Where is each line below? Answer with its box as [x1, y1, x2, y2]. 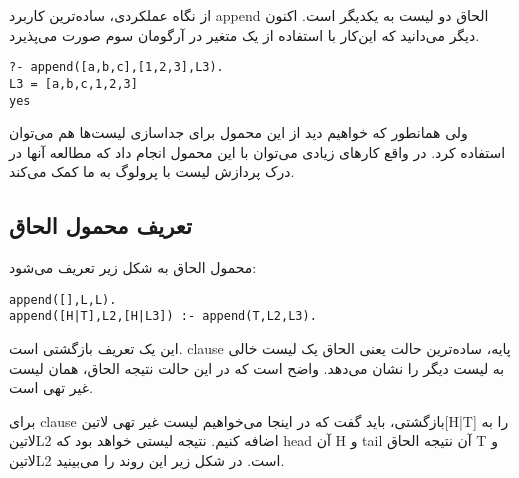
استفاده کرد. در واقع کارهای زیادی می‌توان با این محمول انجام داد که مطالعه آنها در [9, 141, 506, 162]
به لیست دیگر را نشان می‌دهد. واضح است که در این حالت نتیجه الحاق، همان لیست [9, 357, 505, 378]
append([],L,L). [9, 292, 117, 307]
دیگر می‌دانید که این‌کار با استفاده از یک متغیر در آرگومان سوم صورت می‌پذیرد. [9, 24, 480, 45]
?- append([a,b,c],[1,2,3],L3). [9, 60, 224, 75]
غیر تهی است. [9, 377, 93, 398]
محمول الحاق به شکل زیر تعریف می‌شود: [9, 257, 257, 278]
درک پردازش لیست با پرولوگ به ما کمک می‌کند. [9, 161, 295, 182]
